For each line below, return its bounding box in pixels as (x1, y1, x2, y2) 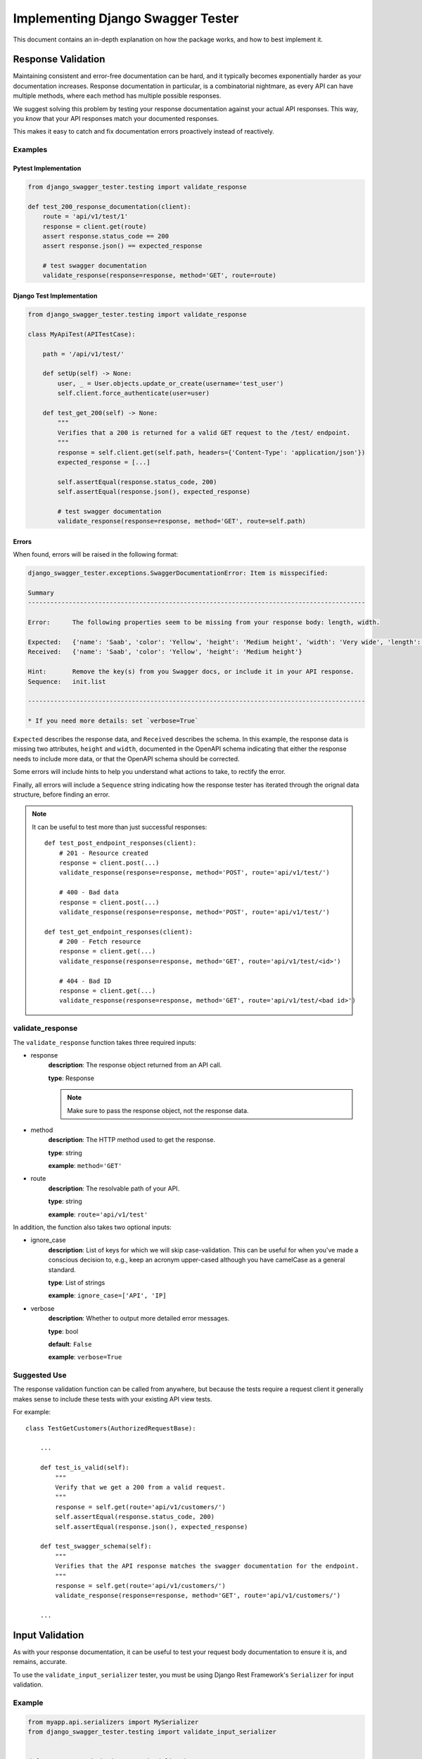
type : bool (48, 1327, 79, 1335)
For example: (13, 1408, 51, 1416)
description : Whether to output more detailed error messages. (48, 1314, 230, 1323)
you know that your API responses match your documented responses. (13, 115, 219, 123)
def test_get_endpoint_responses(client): (44, 927, 193, 936)
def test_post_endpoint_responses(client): (44, 839, 197, 847)
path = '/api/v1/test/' (42, 350, 124, 358)
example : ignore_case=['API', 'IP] (48, 1291, 167, 1300)
